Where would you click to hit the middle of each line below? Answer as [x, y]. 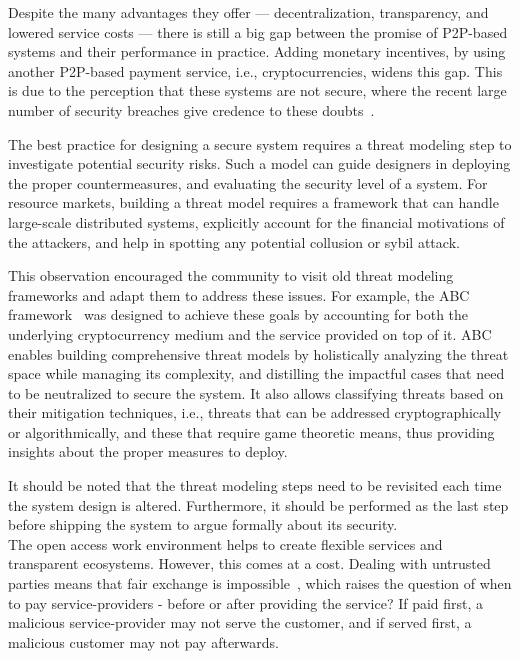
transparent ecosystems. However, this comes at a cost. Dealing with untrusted [249, 563]
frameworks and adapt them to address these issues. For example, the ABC [239, 294]
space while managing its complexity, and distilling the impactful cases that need [256, 373]
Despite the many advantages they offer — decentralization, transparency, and [248, 12]
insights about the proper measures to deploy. [148, 451]
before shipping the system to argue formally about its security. [203, 524]
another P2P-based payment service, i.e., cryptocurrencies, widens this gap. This [255, 70]
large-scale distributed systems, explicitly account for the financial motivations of [256, 221]
